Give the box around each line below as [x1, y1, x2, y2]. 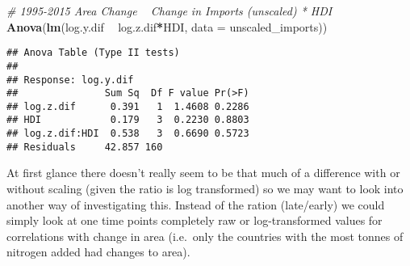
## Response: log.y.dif [6, 74, 134, 86]
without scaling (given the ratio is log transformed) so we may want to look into [6, 180, 404, 197]
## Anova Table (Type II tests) [6, 47, 180, 59]
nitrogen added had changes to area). [6, 243, 190, 260]
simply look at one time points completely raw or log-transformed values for [6, 212, 383, 229]
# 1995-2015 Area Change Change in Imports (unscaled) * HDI [6, 2, 333, 19]
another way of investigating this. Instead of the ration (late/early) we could [6, 196, 385, 213]
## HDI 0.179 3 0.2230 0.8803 [6, 114, 249, 126]
